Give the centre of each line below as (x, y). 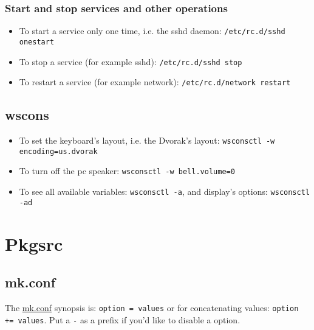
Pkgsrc (34, 243)
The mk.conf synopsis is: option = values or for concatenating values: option (152, 307)
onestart (37, 42)
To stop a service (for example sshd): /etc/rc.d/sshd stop (131, 61)
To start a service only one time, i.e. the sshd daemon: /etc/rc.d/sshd (152, 31)
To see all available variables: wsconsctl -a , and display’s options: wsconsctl (165, 191)
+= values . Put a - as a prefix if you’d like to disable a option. (123, 319)
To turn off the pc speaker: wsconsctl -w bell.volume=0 (127, 171)
